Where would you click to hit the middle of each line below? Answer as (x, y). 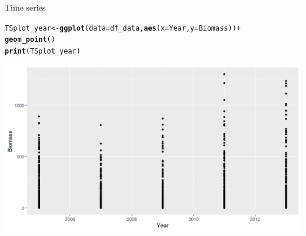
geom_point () (30, 40)
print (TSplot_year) (43, 51)
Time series (25, 7)
